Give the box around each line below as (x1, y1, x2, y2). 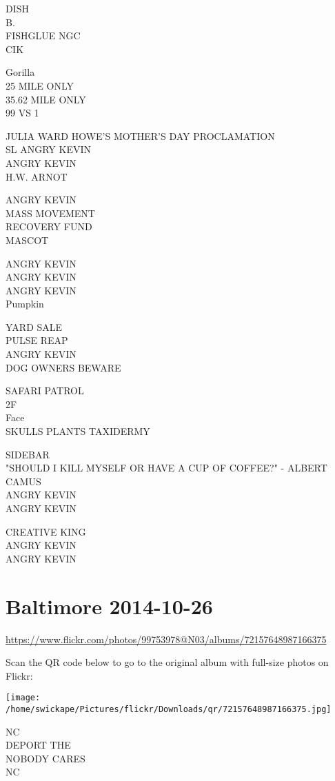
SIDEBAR (6, 447, 50, 461)
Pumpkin (6, 296, 44, 311)
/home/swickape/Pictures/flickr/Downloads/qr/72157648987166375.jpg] (6, 704, 332, 714)
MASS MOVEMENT (6, 205, 95, 220)
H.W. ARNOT (6, 169, 68, 183)
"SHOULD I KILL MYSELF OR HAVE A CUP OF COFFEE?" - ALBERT (6, 460, 327, 475)
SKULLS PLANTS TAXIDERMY (6, 424, 150, 438)
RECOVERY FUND (6, 219, 92, 234)
